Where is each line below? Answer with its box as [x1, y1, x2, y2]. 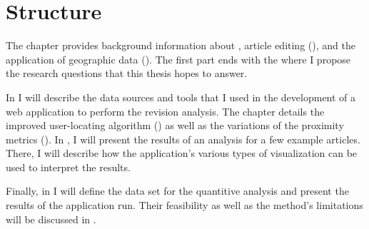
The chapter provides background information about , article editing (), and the [6, 38, 355, 53]
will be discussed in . [6, 211, 96, 226]
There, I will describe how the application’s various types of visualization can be [6, 146, 358, 161]
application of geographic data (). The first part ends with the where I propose [6, 51, 351, 66]
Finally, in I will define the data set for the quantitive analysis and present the [6, 183, 349, 198]
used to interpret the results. [6, 159, 131, 174]
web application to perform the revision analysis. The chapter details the [6, 103, 325, 118]
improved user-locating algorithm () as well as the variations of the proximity [6, 118, 344, 133]
